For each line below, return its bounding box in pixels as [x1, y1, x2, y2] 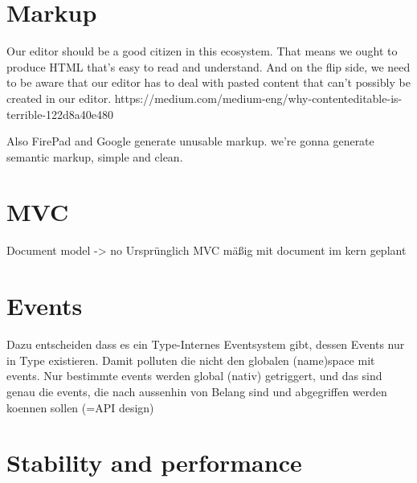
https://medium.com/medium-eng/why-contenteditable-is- [114, 89, 403, 106]
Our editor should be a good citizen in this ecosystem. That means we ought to [6, 43, 398, 59]
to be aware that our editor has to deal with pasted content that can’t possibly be [6, 74, 411, 91]
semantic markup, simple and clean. [6, 148, 183, 165]
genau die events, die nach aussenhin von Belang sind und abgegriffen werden [6, 383, 387, 399]
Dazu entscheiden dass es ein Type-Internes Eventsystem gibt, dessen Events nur [6, 336, 405, 353]
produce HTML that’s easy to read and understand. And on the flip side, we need [6, 58, 411, 75]
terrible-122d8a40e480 [6, 105, 114, 122]
